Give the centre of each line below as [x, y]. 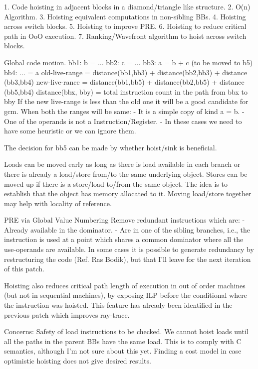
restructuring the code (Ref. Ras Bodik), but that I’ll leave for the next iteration [128, 259]
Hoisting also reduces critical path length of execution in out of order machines [125, 285]
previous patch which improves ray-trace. [67, 314]
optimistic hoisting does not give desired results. [78, 361]
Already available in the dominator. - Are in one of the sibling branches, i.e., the [127, 229]
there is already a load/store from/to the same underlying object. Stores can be [126, 174]
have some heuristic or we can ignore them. [70, 131]
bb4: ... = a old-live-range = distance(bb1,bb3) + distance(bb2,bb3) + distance [126, 72]
